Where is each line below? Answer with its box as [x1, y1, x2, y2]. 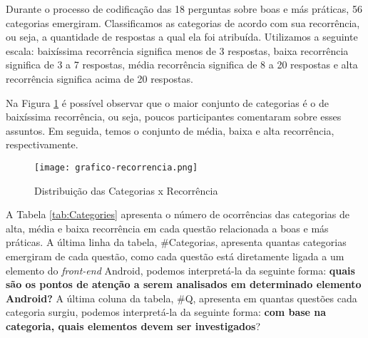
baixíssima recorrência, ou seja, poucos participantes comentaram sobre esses [6, 109, 342, 124]
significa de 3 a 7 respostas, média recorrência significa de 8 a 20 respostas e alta [6, 57, 358, 72]
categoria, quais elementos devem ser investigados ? [6, 318, 261, 333]
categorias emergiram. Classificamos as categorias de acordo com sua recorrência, [6, 15, 360, 30]
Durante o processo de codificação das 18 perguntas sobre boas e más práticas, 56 [6, 1, 362, 16]
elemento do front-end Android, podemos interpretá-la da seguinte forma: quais [6, 262, 355, 277]
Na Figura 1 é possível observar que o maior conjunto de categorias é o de [6, 95, 329, 110]
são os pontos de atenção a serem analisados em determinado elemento [6, 277, 362, 292]
